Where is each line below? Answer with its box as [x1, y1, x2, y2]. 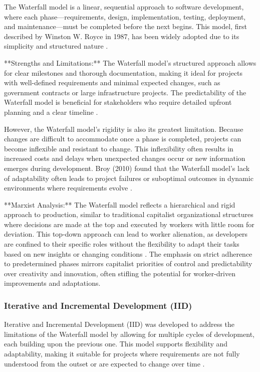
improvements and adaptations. [4, 278, 101, 288]
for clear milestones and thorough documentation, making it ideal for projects [4, 67, 243, 78]
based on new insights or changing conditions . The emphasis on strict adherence [4, 248, 252, 259]
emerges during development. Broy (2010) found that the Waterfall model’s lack [4, 162, 250, 173]
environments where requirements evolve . [4, 182, 132, 193]
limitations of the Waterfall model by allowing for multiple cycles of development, [4, 328, 254, 339]
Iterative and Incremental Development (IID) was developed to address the [4, 319, 234, 329]
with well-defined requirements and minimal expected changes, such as [4, 77, 220, 88]
